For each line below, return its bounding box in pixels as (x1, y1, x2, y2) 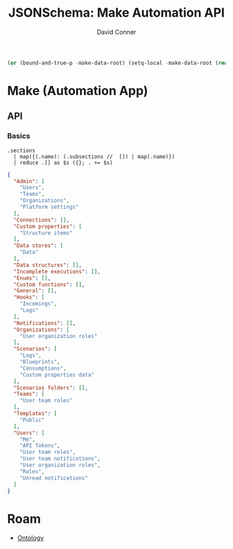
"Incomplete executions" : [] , (13, 268, 101, 275)
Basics (7, 131, 31, 141)
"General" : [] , (13, 287, 58, 294)
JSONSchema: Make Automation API (8, 5, 225, 21)
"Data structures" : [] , (13, 262, 82, 269)
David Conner (96, 28, 137, 36)
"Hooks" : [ (13, 294, 45, 301)
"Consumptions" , (19, 364, 67, 372)
